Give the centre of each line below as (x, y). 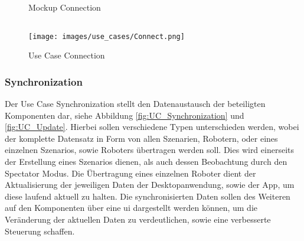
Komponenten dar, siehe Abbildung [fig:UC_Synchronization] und (125, 115)
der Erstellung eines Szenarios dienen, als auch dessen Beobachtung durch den (146, 162)
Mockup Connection (65, 7)
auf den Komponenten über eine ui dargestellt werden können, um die (131, 208)
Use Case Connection (67, 55)
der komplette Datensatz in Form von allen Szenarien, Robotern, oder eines (141, 138)
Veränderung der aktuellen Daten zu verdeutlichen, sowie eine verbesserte (138, 219)
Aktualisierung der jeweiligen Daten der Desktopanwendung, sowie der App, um (150, 185)
